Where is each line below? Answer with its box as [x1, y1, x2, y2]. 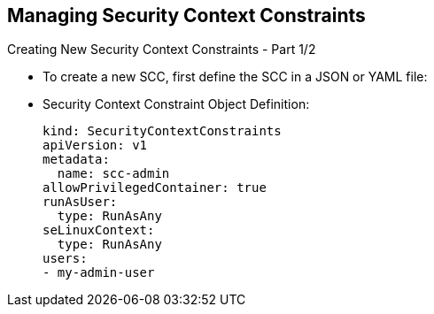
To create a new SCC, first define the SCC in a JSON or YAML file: [43, 69, 428, 85]
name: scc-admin [57, 166, 170, 181]
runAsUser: [43, 195, 118, 210]
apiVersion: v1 [43, 138, 148, 153]
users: [43, 251, 88, 266]
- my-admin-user [43, 265, 155, 280]
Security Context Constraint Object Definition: [43, 96, 310, 112]
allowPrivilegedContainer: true [43, 180, 267, 195]
